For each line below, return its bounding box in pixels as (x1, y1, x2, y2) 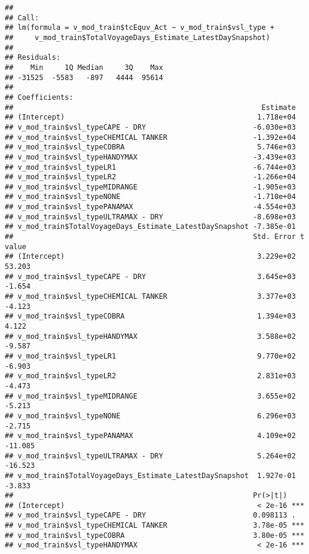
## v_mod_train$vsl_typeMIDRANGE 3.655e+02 (5, 391, 296, 400)
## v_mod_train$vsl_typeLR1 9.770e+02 (5, 351, 296, 360)
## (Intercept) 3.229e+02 (5, 252, 296, 261)
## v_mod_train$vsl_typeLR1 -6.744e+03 (5, 163, 296, 172)
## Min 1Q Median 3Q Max (5, 63, 163, 72)
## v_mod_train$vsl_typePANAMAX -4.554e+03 (5, 203, 296, 212)
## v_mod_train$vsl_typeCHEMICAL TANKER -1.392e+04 (5, 133, 296, 142)
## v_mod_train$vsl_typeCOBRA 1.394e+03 (5, 312, 296, 321)
